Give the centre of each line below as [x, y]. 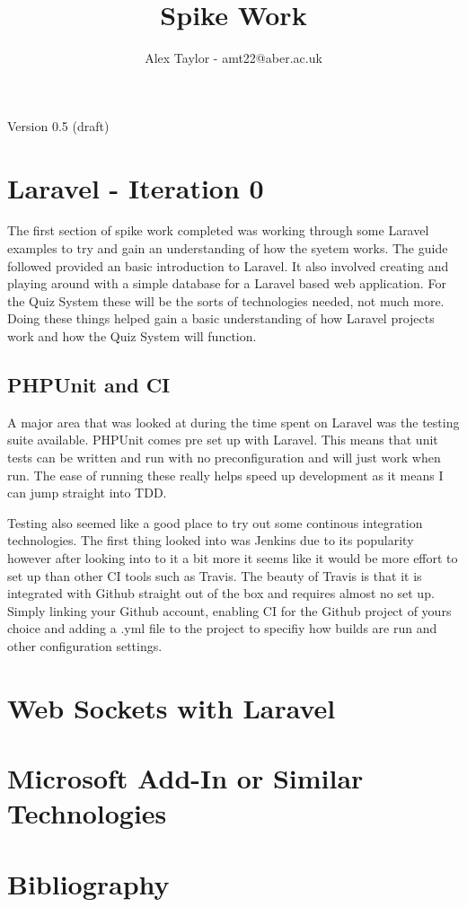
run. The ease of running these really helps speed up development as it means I [225, 475]
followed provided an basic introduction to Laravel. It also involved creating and [228, 265]
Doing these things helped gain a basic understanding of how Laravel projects [221, 318]
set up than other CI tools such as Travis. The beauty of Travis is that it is [215, 575]
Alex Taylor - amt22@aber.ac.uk [233, 58]
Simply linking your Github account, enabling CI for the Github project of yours [229, 610]
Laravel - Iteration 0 [136, 187]
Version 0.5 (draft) [58, 125]
